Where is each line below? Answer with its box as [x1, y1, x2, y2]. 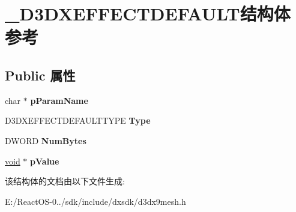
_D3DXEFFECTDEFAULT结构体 [5, 1, 291, 26]
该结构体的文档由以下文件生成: [5, 175, 125, 187]
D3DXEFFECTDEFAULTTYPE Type [5, 114, 151, 127]
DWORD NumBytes [5, 134, 86, 147]
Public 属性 [5, 65, 76, 84]
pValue [30, 154, 59, 167]
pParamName [30, 94, 88, 106]
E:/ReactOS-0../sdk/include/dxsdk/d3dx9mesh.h [5, 195, 186, 207]
